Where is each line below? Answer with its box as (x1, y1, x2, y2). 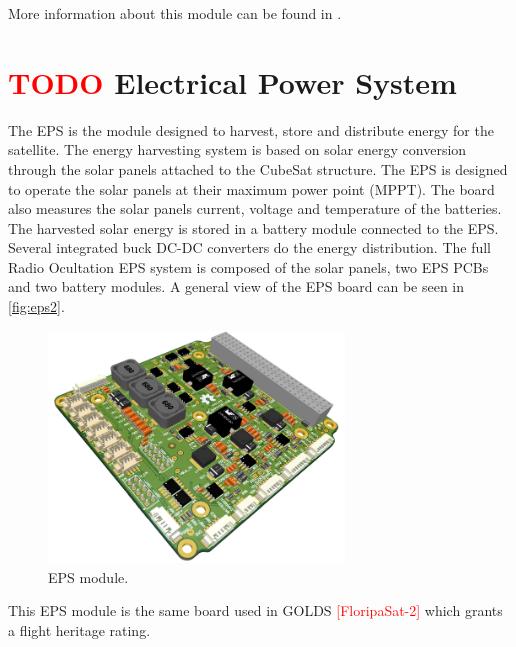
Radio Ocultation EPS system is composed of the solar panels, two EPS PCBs (8, 256, 489, 277)
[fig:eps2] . (8, 296, 65, 317)
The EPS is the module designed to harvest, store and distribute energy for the (8, 119, 494, 140)
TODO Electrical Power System (8, 61, 457, 102)
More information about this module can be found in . (8, 3, 342, 23)
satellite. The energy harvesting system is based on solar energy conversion (8, 139, 467, 160)
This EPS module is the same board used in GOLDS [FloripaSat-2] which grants (8, 600, 503, 621)
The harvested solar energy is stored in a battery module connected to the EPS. (8, 217, 499, 238)
